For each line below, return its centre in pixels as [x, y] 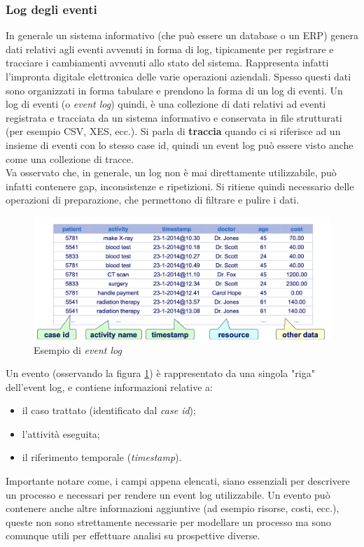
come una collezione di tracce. [70, 158]
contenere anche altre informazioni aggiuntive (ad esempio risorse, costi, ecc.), [173, 508]
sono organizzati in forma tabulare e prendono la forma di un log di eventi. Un [174, 90]
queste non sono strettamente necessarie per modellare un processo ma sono [168, 521]
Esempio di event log [78, 349]
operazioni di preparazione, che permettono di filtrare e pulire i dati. [153, 200]
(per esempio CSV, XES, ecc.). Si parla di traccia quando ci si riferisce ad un [173, 131]
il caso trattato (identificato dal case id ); [109, 410]
